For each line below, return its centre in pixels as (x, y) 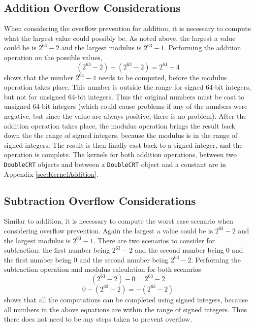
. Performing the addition (203, 48)
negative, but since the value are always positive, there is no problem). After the (125, 115)
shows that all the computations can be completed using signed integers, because (126, 299)
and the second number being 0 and (189, 250)
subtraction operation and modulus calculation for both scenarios (103, 269)
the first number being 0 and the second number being (86, 259)
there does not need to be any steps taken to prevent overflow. (98, 319)
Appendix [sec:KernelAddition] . (51, 174)
